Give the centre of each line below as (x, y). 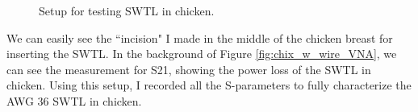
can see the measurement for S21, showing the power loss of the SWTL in (189, 69)
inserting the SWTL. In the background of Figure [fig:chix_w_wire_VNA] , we (202, 54)
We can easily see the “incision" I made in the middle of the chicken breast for (200, 37)
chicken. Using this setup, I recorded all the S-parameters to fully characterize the (209, 85)
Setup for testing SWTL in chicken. (127, 10)
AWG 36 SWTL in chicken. (74, 100)
